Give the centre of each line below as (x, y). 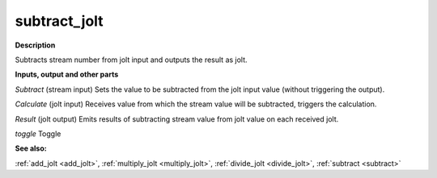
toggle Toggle (38, 134)
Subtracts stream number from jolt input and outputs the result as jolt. (131, 60)
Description (35, 45)
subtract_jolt (59, 21)
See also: (31, 148)
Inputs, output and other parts (67, 75)
